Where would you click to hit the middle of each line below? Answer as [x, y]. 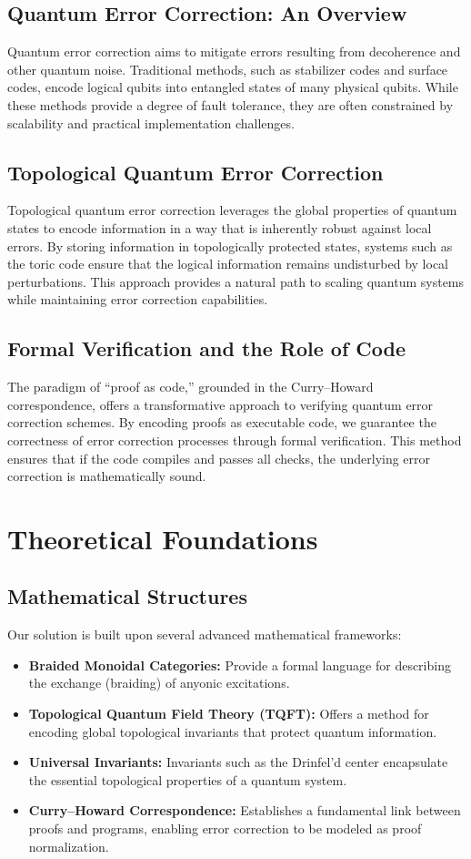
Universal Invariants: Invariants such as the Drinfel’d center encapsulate [238, 762]
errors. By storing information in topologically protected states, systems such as [230, 245]
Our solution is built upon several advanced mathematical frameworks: [205, 634]
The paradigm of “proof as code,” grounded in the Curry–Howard [190, 387]
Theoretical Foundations [163, 538]
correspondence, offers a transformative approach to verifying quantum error [220, 404]
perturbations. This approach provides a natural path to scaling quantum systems [236, 281]
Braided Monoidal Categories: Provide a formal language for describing [240, 665]
